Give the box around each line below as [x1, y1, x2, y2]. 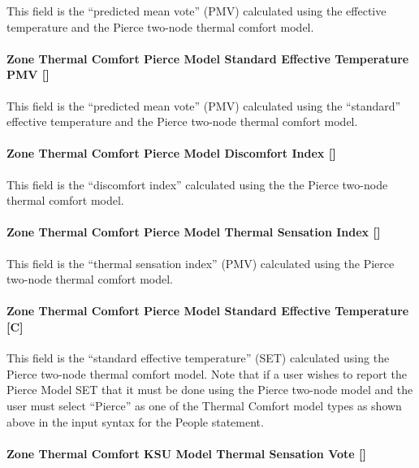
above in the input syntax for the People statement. [6, 413, 264, 430]
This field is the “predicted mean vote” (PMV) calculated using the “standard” [6, 97, 401, 114]
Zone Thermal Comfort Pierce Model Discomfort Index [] [6, 145, 336, 162]
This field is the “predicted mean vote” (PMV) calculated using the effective [6, 2, 387, 19]
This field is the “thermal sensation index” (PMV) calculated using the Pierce [6, 254, 395, 271]
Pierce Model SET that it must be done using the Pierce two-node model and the [6, 381, 413, 398]
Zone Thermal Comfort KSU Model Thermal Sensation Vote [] [6, 444, 366, 461]
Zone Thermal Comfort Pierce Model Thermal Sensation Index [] [6, 223, 381, 240]
